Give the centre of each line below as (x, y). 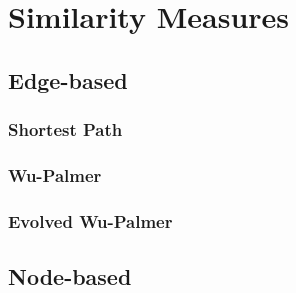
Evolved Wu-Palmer (90, 220)
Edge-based (68, 79)
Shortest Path (65, 129)
